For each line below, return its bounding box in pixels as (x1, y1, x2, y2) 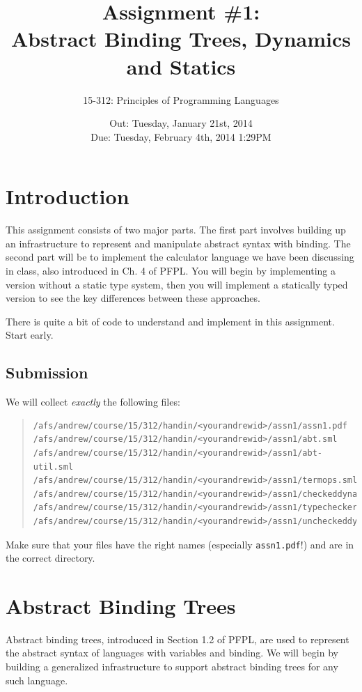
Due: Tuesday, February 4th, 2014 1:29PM (90, 129, 271, 144)
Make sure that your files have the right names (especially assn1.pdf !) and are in (6, 537, 354, 551)
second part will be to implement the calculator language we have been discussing (6, 249, 354, 264)
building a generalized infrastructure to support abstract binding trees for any (6, 659, 338, 674)
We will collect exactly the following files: (6, 394, 180, 409)
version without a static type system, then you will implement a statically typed (6, 277, 348, 291)
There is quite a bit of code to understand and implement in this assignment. (6, 314, 335, 328)
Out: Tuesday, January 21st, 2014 (109, 116, 253, 130)
